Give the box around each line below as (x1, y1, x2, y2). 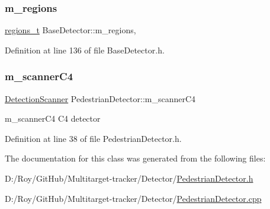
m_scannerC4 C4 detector (5, 112, 101, 125)
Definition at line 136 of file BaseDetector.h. (5, 43, 165, 56)
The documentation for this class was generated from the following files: (5, 152, 266, 164)
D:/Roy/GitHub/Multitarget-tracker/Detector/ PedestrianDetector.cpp (5, 192, 262, 204)
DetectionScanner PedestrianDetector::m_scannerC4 (5, 92, 196, 104)
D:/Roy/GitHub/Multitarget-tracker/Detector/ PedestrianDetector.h (5, 172, 253, 184)
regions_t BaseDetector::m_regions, (5, 24, 136, 36)
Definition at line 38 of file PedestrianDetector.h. (5, 132, 182, 144)
